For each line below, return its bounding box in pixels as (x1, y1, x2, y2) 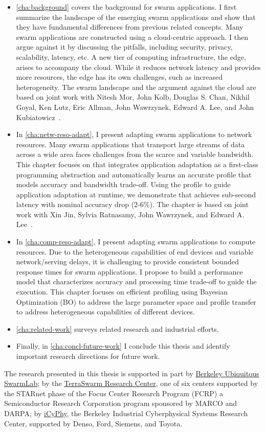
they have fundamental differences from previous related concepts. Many (16, 21, 244, 32)
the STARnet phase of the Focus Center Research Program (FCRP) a (4, 388, 223, 398)
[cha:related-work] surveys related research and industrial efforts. (16, 323, 219, 334)
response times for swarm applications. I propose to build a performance (16, 266, 243, 277)
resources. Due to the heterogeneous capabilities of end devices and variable (16, 246, 254, 257)
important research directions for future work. (16, 351, 160, 361)
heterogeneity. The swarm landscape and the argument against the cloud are (16, 81, 256, 92)
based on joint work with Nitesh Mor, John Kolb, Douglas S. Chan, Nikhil (16, 92, 250, 102)
